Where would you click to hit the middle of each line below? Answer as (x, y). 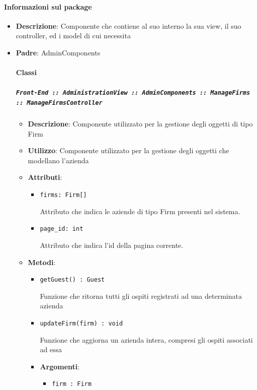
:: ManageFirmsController (59, 103)
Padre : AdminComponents (58, 52)
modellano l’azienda (58, 160)
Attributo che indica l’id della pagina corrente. (112, 245)
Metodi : (42, 262)
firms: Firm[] (63, 195)
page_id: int (62, 229)
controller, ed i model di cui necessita (73, 36)
